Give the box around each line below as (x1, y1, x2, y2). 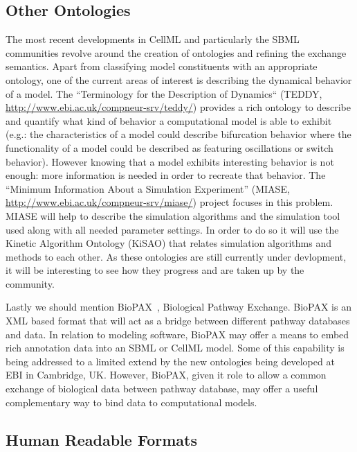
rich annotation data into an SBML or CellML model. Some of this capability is (6, 340, 345, 355)
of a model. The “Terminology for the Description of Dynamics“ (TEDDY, (6, 86, 322, 101)
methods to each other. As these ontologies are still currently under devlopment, (6, 249, 347, 263)
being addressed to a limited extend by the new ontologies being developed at (6, 354, 335, 368)
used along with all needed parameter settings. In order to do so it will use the (6, 222, 339, 236)
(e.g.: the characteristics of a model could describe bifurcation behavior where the (6, 127, 351, 141)
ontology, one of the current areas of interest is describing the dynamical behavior (6, 72, 352, 87)
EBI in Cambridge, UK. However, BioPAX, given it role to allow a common (6, 367, 327, 382)
